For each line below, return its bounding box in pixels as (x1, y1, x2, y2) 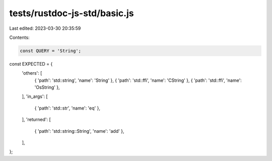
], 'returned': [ (22, 117, 51, 123)
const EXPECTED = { (9, 61, 53, 67)
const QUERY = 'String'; (20, 48, 82, 53)
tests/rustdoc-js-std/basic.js (9, 8, 134, 19)
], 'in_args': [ (22, 93, 48, 99)
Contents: (9, 34, 30, 40)
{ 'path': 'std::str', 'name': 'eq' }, (34, 105, 101, 111)
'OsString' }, (34, 84, 60, 90)
